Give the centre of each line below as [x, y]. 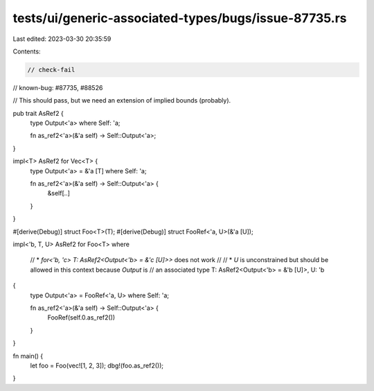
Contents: [27, 51]
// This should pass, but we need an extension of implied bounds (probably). [122, 101]
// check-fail [51, 70]
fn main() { [28, 356]
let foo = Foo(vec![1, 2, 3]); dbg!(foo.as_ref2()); [97, 365]
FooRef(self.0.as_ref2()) [81, 318]
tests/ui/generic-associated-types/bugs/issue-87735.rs [180, 18]
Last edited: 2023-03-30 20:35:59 [62, 39]
